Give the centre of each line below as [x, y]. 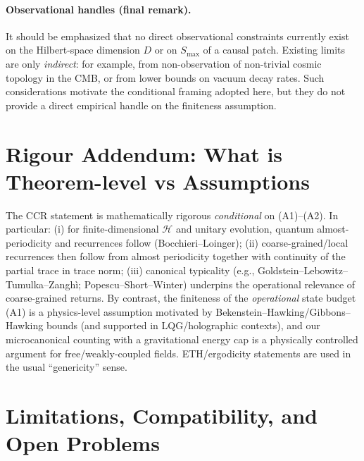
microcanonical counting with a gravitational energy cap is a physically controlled [182, 339]
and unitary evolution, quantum [245, 229]
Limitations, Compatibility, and [162, 415]
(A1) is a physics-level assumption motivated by [109, 311]
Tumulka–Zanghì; [43, 284]
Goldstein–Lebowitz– [302, 270]
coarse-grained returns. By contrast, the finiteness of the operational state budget [181, 298]
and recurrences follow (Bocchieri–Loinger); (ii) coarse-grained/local [202, 242]
